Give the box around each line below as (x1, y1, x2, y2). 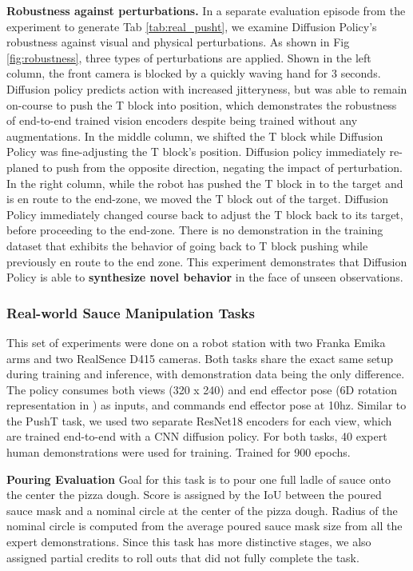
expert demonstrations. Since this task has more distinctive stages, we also (6, 533, 371, 550)
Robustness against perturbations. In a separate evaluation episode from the (6, 2, 406, 18)
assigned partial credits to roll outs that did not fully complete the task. (6, 549, 359, 565)
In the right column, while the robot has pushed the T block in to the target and (6, 174, 403, 191)
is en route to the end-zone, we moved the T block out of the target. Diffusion (6, 190, 388, 207)
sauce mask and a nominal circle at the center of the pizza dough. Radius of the (6, 501, 398, 518)
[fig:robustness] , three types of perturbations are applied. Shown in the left (6, 49, 371, 66)
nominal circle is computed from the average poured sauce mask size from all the (6, 517, 403, 534)
